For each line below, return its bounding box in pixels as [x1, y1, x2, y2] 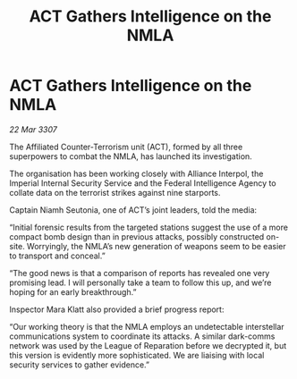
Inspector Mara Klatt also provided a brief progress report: [9, 304, 225, 315]
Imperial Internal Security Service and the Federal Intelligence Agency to [9, 177, 276, 189]
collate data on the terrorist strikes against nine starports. [9, 187, 221, 198]
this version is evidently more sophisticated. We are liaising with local [9, 350, 265, 360]
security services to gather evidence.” [9, 359, 150, 370]
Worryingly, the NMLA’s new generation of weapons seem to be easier [26, 240, 286, 251]
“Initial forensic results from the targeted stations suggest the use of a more [9, 222, 289, 232]
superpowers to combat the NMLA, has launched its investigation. [9, 150, 252, 162]
